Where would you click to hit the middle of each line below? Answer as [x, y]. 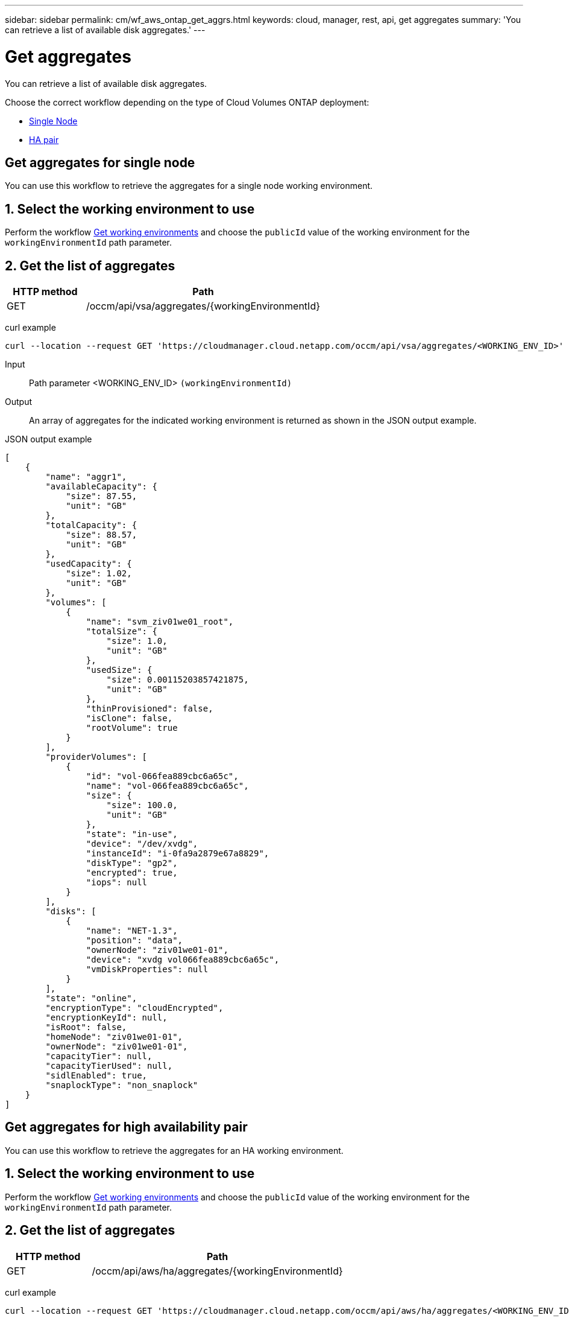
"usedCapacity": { [89, 564]
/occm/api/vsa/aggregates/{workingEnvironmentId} [203, 306]
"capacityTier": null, [99, 1056]
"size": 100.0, [142, 805]
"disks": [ [71, 912]
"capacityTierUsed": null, [109, 1066]
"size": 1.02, [99, 574]
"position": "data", [134, 941]
